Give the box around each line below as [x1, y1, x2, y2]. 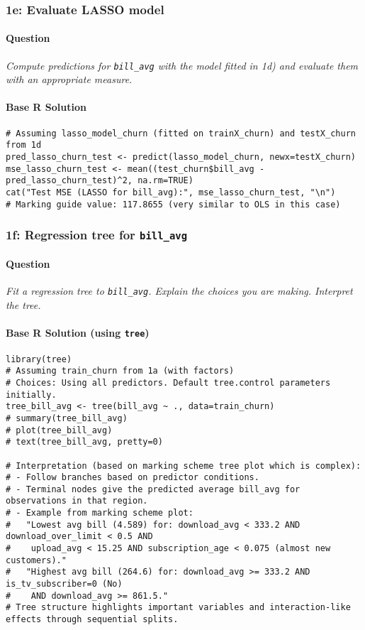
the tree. [6, 298, 41, 313]
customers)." [6, 555, 67, 565]
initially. [6, 389, 57, 400]
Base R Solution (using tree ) [6, 325, 150, 340]
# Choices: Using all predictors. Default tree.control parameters [6, 377, 331, 388]
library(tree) [6, 354, 72, 364]
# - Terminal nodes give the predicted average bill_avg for [6, 484, 301, 494]
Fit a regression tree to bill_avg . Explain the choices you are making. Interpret [6, 283, 353, 298]
